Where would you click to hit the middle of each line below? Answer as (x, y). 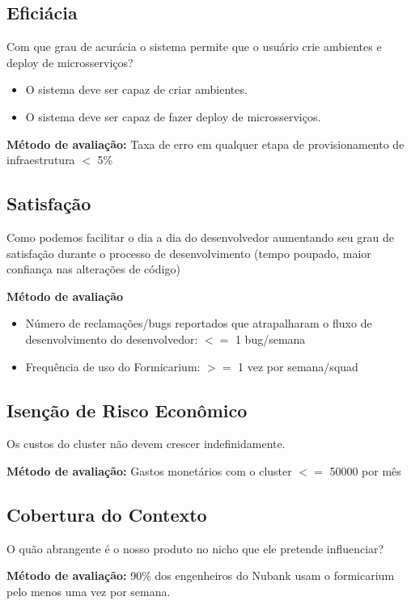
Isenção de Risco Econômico (127, 410)
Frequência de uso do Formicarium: (113, 366)
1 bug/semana (270, 338)
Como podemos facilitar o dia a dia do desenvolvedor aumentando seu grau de (201, 237)
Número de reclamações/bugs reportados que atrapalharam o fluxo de (199, 323)
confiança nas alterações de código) (93, 269)
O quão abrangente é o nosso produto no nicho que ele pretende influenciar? (195, 548)
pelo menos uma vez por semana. (89, 591)
